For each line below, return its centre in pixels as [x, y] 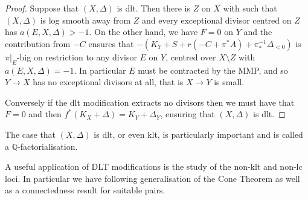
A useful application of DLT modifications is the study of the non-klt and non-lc [154, 166]
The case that [30, 134]
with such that [250, 8]
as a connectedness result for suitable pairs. [85, 190]
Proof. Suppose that [42, 8]
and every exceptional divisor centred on [217, 20]
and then [45, 114]
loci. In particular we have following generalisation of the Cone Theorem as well [152, 178]
